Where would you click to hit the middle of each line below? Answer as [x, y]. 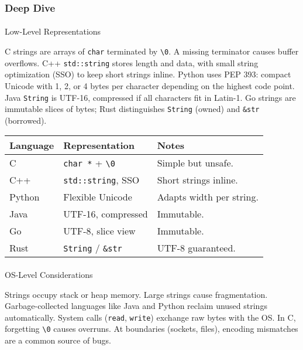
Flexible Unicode [98, 197]
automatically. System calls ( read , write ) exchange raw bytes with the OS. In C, [150, 317]
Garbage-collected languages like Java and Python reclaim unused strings [136, 306]
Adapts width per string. [208, 197]
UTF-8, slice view [99, 231]
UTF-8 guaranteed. [196, 248]
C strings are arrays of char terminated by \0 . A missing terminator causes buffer [152, 51]
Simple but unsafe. [195, 163]
